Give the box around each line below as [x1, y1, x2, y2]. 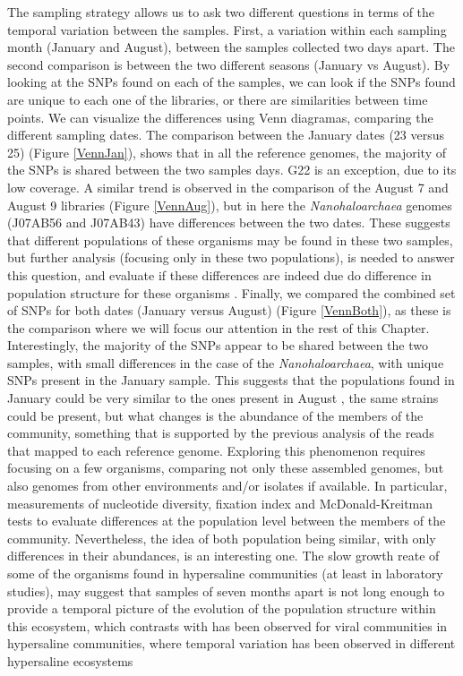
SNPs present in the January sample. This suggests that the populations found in [7, 371, 455, 389]
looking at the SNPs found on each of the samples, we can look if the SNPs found [7, 73, 456, 91]
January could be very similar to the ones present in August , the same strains [7, 389, 439, 407]
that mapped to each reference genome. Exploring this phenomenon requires [7, 441, 425, 459]
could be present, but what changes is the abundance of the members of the [7, 406, 424, 424]
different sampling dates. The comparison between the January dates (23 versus [7, 125, 445, 144]
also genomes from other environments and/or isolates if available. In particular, [7, 476, 448, 495]
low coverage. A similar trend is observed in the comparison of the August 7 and [7, 177, 449, 196]
